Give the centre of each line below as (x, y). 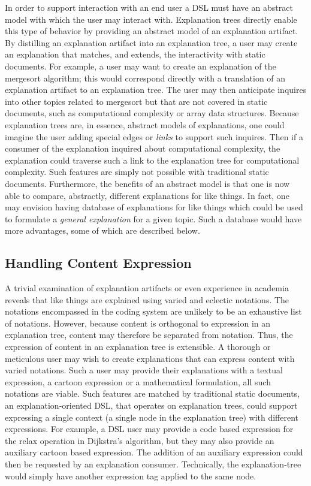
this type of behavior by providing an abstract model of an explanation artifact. (152, 31)
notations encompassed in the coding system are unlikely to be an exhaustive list (153, 311)
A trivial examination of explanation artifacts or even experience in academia (147, 288)
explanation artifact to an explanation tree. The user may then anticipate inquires (156, 90)
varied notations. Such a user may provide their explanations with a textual (144, 370)
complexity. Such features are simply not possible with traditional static (137, 172)
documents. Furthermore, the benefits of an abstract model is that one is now (147, 183)
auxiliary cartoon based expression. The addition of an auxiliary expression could (154, 452)
